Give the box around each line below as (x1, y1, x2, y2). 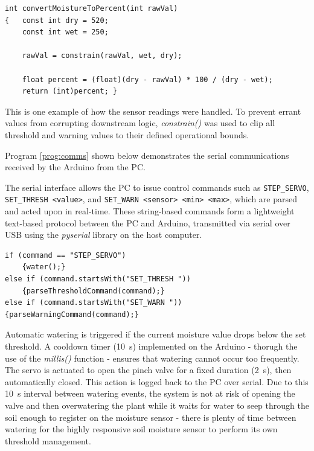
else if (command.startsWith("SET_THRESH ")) (5, 275, 191, 283)
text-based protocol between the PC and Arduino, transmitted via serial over (5, 216, 290, 229)
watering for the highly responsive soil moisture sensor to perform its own (5, 423, 278, 435)
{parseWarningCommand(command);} (5, 310, 139, 319)
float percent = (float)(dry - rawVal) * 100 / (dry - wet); (22, 75, 273, 84)
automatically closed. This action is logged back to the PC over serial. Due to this (5, 375, 309, 388)
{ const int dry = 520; (5, 16, 109, 25)
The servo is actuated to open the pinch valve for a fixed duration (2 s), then (5, 363, 292, 376)
